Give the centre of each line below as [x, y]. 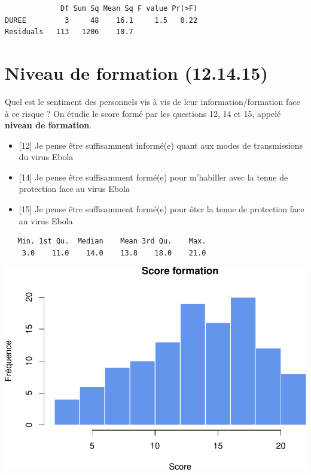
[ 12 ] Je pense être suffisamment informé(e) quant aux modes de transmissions [161, 145]
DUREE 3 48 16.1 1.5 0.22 [101, 20]
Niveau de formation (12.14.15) [136, 72]
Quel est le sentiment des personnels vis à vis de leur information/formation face [153, 101]
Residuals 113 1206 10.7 [69, 32]
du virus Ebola [46, 157]
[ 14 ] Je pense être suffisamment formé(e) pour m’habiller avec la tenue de [153, 177]
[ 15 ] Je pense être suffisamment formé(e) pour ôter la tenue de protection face [161, 209]
